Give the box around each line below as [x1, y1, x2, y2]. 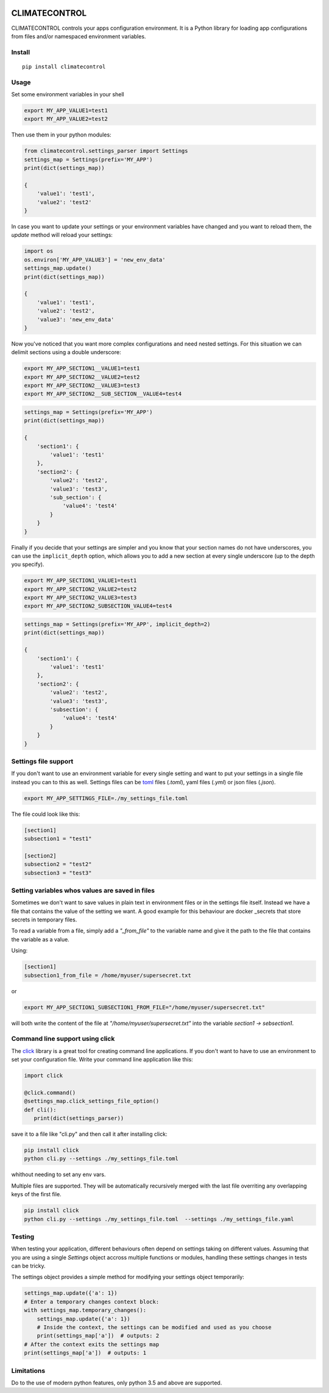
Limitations [11, 1366, 46, 1375]
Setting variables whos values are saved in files [11, 886, 155, 895]
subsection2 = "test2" [24, 861, 92, 868]
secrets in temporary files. [11, 916, 77, 923]
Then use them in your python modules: [11, 131, 112, 138]
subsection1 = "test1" [24, 835, 92, 842]
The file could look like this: [11, 810, 80, 818]
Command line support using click [11, 1035, 115, 1043]
